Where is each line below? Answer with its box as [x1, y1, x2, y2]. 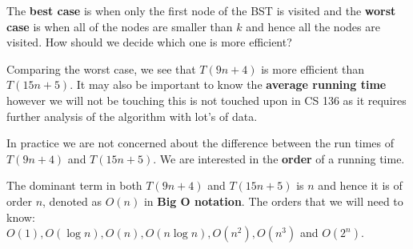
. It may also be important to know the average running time [70, 76, 387, 93]
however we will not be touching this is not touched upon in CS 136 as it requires [6, 91, 407, 108]
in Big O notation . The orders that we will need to [143, 192, 403, 209]
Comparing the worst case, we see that [6, 60, 196, 77]
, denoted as [42, 192, 102, 209]
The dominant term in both [6, 177, 142, 194]
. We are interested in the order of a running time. [153, 150, 405, 167]
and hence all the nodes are [246, 18, 380, 34]
